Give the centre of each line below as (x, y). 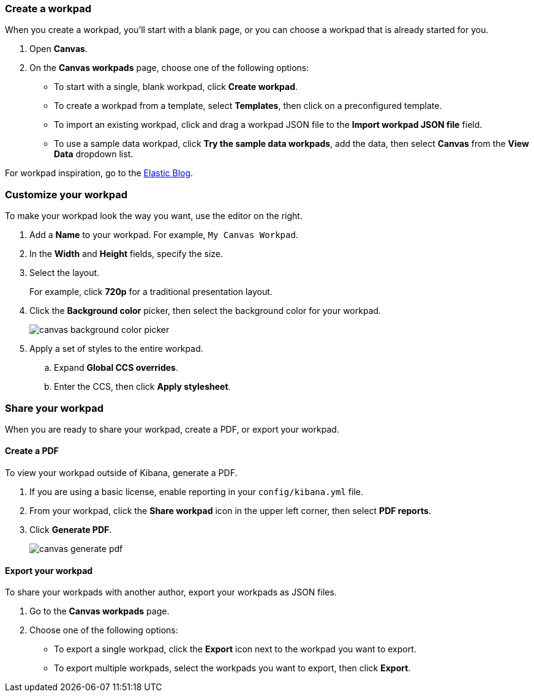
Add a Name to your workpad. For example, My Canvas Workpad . (164, 235)
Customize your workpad (66, 194)
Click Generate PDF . (71, 530)
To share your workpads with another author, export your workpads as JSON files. (171, 592)
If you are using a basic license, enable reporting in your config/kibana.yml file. (197, 492)
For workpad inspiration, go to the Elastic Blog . (99, 173)
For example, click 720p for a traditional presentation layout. (151, 292)
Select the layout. (65, 273)
